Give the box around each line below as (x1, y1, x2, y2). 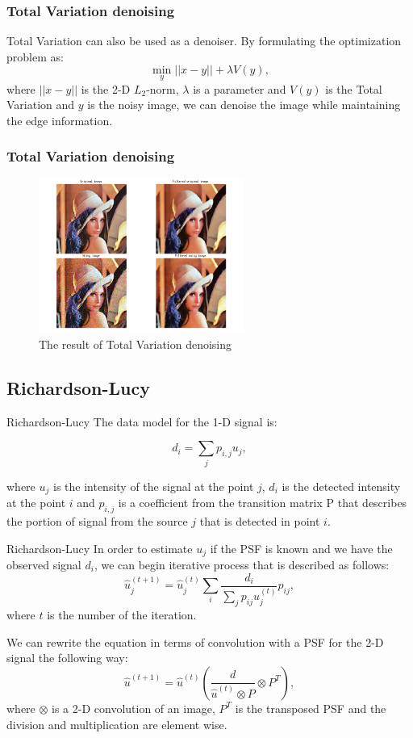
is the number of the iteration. (47, 606, 197, 623)
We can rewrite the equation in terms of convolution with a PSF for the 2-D (6, 633, 384, 650)
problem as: (6, 48, 64, 65)
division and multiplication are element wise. (6, 715, 227, 732)
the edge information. (6, 111, 113, 128)
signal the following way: (6, 649, 128, 666)
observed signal (6, 556, 81, 573)
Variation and (6, 96, 75, 113)
